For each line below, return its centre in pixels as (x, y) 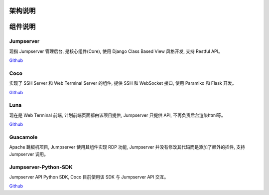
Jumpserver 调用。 (29, 154)
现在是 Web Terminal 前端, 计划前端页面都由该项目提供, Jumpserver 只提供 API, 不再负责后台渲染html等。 (118, 115)
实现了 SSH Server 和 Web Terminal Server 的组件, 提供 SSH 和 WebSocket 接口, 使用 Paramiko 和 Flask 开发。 (123, 83)
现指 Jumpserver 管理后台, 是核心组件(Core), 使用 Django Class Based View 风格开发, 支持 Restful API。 (116, 51)
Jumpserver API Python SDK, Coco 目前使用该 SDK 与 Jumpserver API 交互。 (89, 177)
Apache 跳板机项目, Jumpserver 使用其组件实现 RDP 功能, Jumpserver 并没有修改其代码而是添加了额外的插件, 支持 (127, 147)
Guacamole (23, 137)
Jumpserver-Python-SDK (41, 167)
